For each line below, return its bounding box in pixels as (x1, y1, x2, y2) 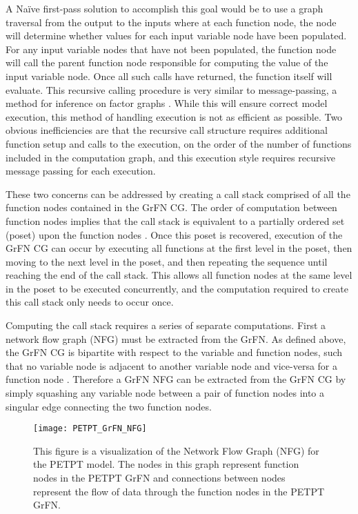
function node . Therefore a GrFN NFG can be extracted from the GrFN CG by (6, 372, 346, 386)
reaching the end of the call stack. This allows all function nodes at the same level (6, 268, 352, 282)
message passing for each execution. (6, 164, 156, 178)
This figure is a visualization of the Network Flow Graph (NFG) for (33, 443, 319, 457)
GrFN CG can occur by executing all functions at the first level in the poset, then (6, 241, 352, 255)
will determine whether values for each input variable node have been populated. (6, 28, 347, 43)
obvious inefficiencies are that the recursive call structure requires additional (6, 123, 328, 137)
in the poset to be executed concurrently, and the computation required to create (6, 281, 348, 295)
